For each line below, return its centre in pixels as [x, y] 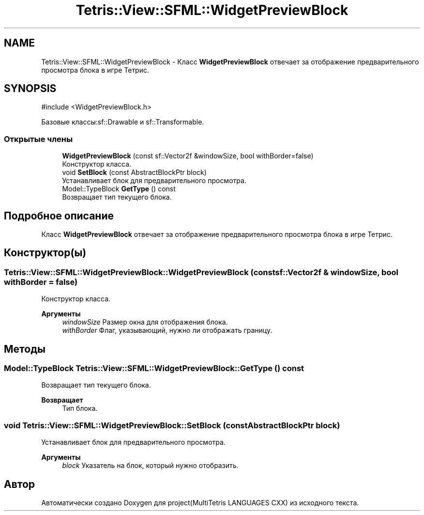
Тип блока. [80, 408]
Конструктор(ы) [45, 253]
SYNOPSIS [30, 89]
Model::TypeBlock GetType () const [119, 189]
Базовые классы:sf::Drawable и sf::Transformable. [123, 122]
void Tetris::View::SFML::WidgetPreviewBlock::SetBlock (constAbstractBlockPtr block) [172, 425]
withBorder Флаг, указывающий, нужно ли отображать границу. [167, 330]
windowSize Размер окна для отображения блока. [145, 322]
